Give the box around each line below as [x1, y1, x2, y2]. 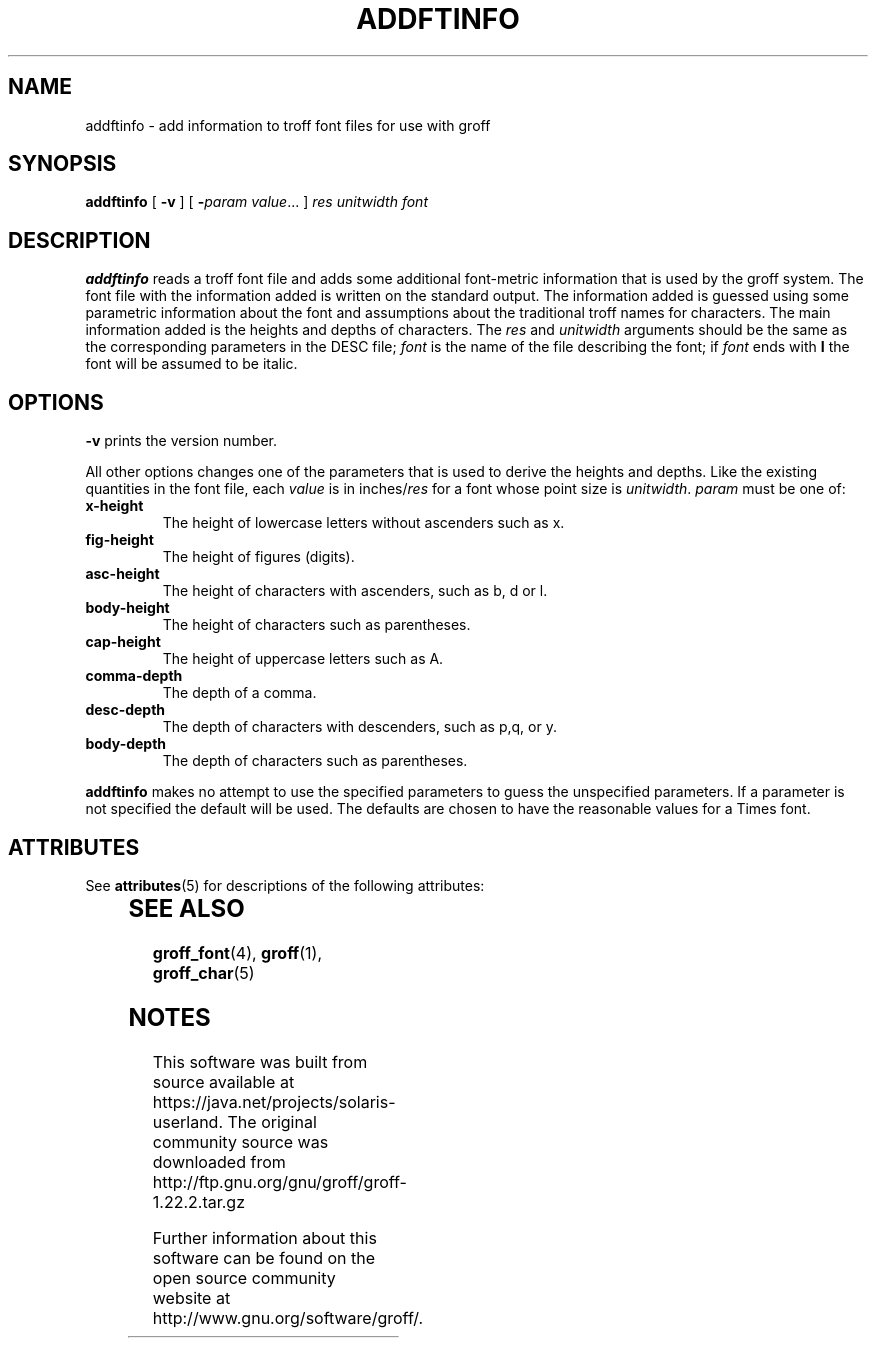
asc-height [85, 565, 160, 583]
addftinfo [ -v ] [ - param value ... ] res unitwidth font [85, 193, 428, 211]
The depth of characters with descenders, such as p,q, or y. [162, 718, 557, 736]
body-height [85, 599, 170, 617]
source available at [152, 1071, 295, 1092]
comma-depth [85, 667, 183, 685]
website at [152, 1287, 231, 1308]
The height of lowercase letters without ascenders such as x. [162, 514, 565, 532]
